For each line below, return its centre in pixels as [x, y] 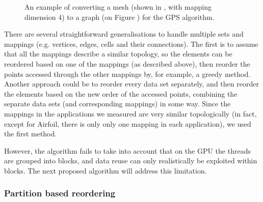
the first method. [31, 134]
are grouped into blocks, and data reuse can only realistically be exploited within [131, 161]
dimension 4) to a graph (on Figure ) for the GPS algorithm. [120, 17]
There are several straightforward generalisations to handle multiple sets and [124, 34]
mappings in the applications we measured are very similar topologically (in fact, [130, 113]
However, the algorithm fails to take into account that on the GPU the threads [127, 150]
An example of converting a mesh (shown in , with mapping [118, 7]
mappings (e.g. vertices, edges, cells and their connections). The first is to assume [131, 44]
